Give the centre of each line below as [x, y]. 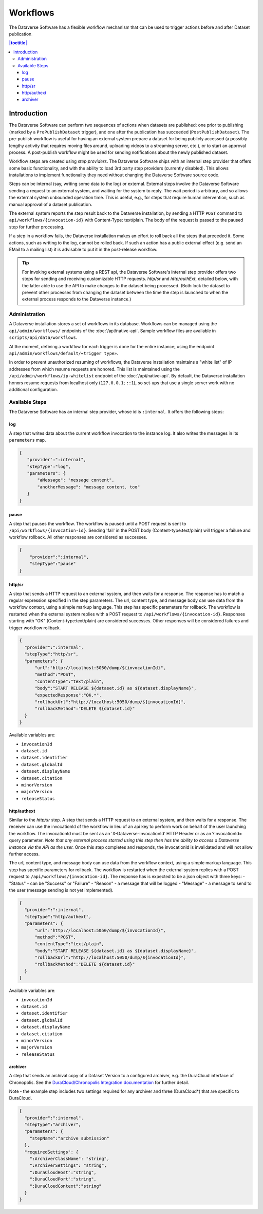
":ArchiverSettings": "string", [68, 1166]
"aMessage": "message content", [76, 480]
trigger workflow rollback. [35, 628]
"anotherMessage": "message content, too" [89, 487]
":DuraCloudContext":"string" [66, 1186]
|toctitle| [18, 43]
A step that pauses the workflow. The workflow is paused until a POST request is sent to [98, 523]
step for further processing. [37, 227]
